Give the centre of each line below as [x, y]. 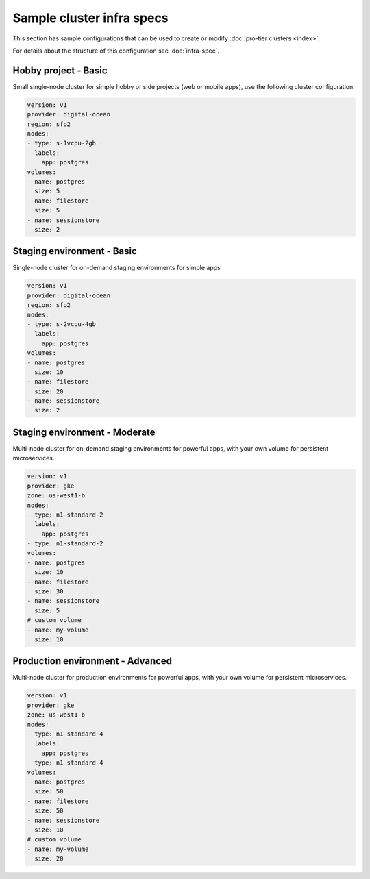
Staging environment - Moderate [84, 432]
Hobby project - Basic [60, 70]
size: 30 [49, 592]
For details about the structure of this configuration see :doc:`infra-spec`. [116, 51]
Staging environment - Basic [75, 251]
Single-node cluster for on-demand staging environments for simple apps [116, 268]
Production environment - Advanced [92, 661]
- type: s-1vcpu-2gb [61, 143]
